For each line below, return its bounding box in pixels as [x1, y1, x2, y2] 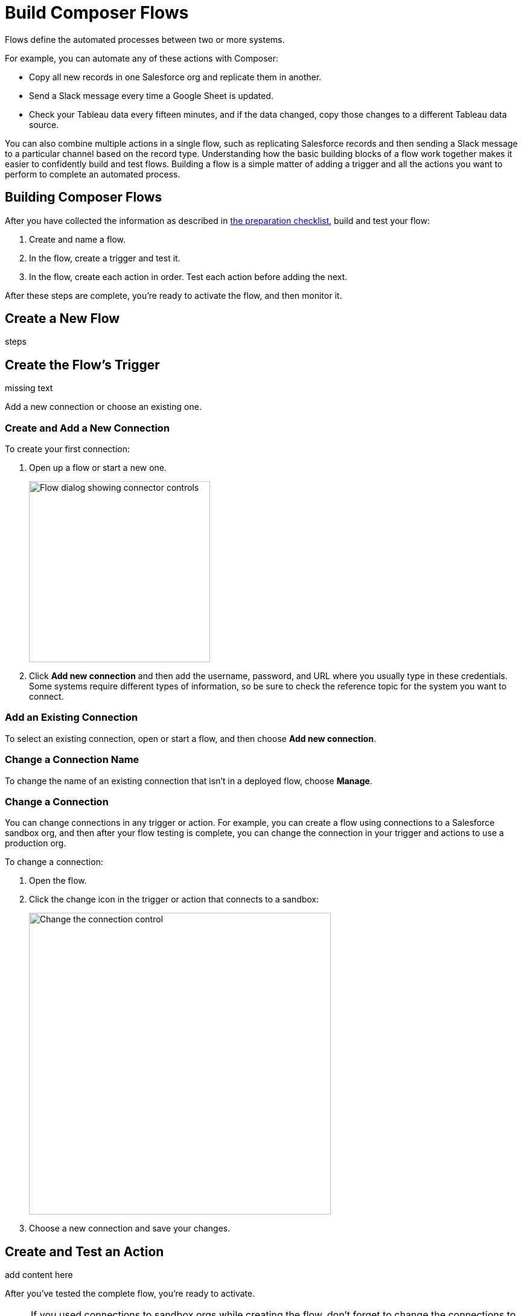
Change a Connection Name [5, 753, 139, 766]
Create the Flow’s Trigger [5, 357, 160, 372]
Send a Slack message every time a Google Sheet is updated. [29, 90, 274, 101]
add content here [5, 1270, 73, 1280]
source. [29, 119, 59, 130]
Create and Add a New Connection [5, 421, 170, 434]
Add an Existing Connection [5, 711, 138, 724]
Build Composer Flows [5, 2, 189, 23]
